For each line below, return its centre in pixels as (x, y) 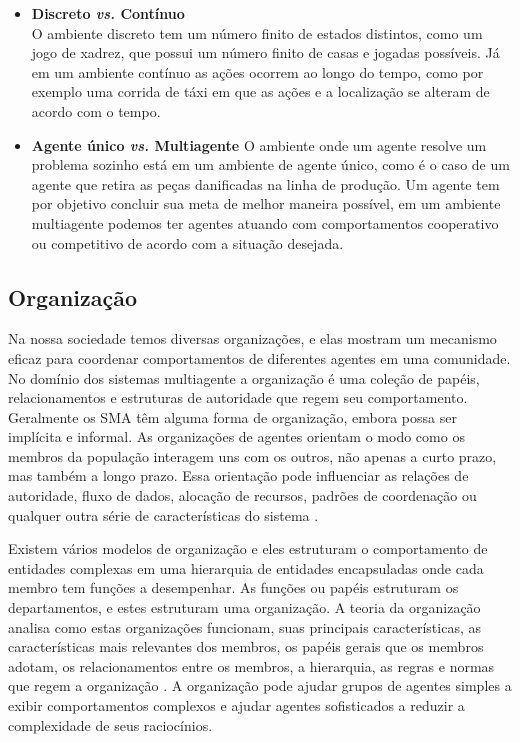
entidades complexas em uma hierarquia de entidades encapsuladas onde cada (246, 567)
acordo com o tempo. (96, 110)
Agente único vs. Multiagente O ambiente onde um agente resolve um (259, 144)
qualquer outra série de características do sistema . (163, 514)
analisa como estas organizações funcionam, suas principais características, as (244, 626)
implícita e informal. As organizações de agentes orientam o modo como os (236, 436)
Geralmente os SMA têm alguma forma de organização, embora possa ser (232, 416)
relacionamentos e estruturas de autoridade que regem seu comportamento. (238, 397)
